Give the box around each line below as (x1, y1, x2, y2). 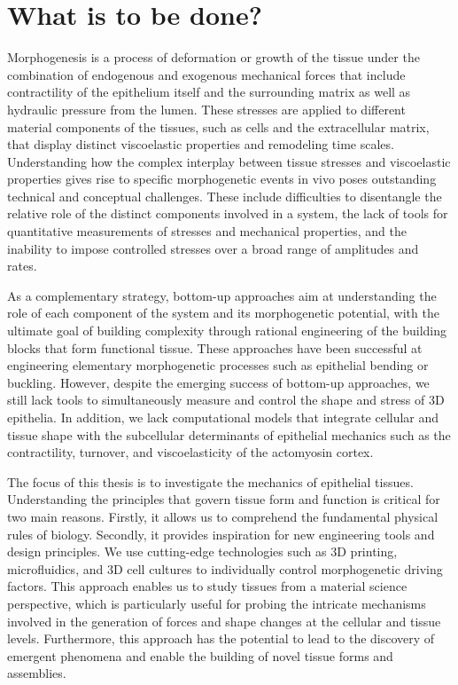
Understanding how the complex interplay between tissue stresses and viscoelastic (7, 152, 451, 170)
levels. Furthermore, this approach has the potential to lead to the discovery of (7, 629, 435, 648)
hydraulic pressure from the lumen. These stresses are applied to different (7, 99, 406, 118)
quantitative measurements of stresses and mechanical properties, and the (7, 222, 407, 240)
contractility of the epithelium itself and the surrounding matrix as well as (7, 83, 411, 101)
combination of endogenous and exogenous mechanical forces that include (7, 65, 406, 83)
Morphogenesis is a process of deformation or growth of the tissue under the (7, 48, 420, 67)
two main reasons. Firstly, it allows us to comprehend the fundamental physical (7, 507, 439, 525)
